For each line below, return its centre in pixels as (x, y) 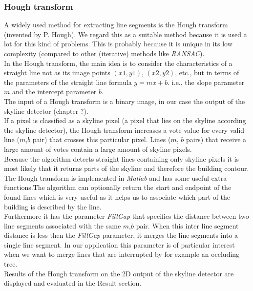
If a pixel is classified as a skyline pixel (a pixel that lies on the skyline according (125, 120)
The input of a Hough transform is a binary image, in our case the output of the (125, 101)
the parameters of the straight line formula (68, 82)
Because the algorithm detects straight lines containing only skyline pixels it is (122, 158)
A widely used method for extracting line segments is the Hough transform (116, 25)
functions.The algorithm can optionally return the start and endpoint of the (118, 187)
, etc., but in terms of (207, 73)
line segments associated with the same (63, 225)
